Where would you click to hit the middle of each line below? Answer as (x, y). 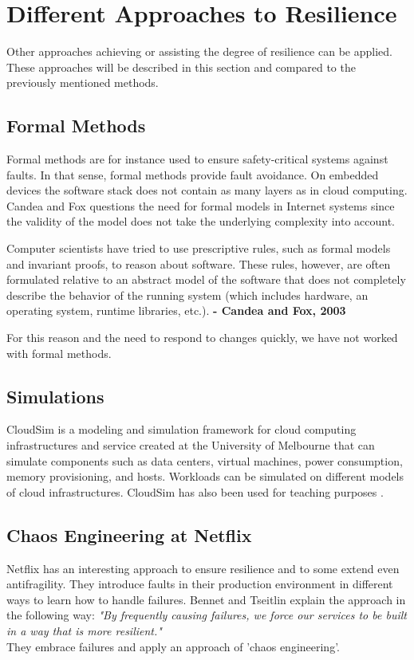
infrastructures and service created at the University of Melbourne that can (191, 445)
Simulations (55, 396)
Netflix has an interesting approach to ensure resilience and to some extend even (203, 568)
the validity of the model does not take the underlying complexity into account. (201, 221)
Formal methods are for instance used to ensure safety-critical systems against (197, 159)
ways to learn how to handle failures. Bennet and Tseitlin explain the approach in (206, 599)
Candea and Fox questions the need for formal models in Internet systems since (201, 205)
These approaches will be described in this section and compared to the (181, 67)
